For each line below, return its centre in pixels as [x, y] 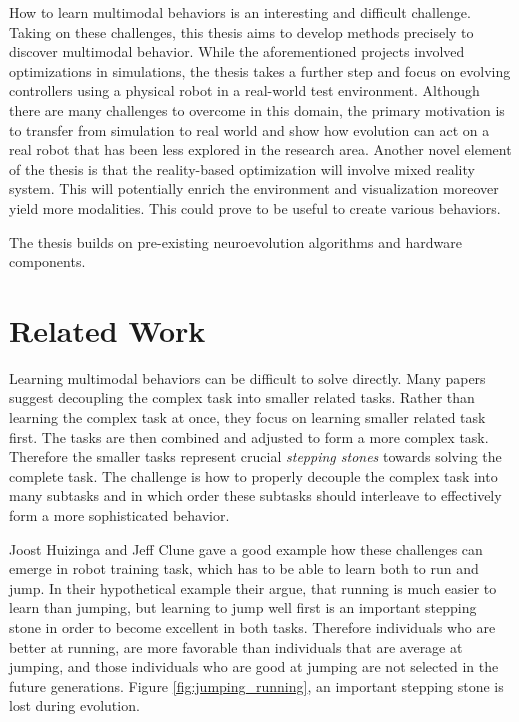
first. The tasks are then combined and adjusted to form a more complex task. [249, 436]
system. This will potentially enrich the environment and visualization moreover [254, 188]
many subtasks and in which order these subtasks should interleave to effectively [255, 495]
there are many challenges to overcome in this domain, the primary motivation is [257, 109]
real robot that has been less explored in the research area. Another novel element [260, 149]
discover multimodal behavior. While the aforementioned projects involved [237, 51]
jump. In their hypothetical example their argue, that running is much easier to [253, 587]
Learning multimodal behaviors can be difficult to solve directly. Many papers [247, 377]
